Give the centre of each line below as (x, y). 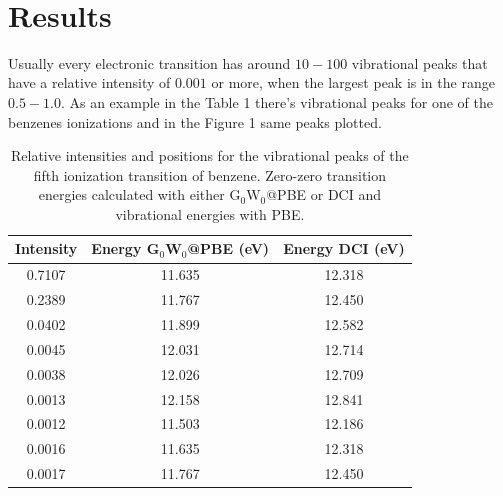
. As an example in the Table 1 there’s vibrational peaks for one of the (276, 101)
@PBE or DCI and (323, 194)
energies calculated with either (131, 194)
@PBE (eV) (228, 248)
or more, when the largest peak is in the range (353, 82)
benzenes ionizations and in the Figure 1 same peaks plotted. (195, 121)
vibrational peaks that (419, 62)
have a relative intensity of (89, 82)
